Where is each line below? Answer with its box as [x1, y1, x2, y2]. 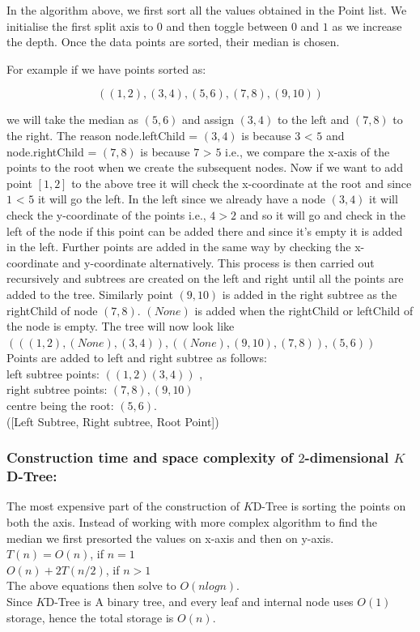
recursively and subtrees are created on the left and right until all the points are [6, 270, 404, 287]
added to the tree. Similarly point [6, 285, 173, 302]
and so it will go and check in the [240, 206, 405, 223]
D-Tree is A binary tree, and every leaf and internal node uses [45, 592, 354, 609]
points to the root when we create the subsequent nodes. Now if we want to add [6, 159, 403, 176]
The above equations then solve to [6, 577, 176, 594]
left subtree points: [6, 365, 100, 382]
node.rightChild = [6, 143, 97, 160]
